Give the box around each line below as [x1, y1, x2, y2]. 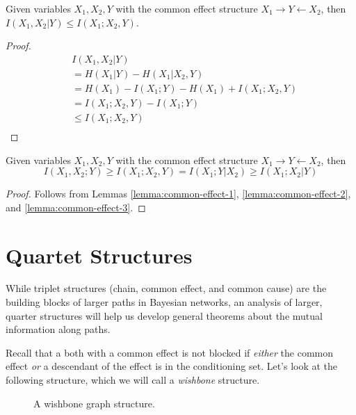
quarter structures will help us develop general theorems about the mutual [6, 308, 323, 323]
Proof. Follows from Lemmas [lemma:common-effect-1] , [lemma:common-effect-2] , [6, 186, 351, 201]
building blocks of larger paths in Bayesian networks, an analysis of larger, [6, 295, 323, 309]
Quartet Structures [6, 241, 193, 269]
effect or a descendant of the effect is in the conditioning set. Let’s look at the [6, 359, 338, 373]
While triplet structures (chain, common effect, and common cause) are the [6, 281, 327, 295]
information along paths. [6, 322, 111, 336]
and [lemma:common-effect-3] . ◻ [6, 200, 146, 214]
